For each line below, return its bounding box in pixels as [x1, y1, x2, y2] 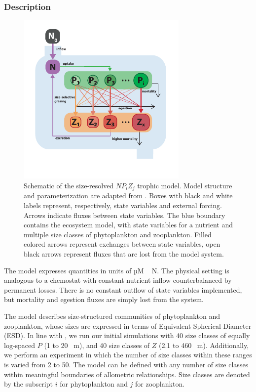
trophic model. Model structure [137, 180, 232, 191]
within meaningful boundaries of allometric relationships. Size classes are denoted [4, 369, 250, 379]
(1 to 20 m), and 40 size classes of [44, 340, 150, 350]
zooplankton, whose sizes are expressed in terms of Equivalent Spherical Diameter [4, 320, 252, 331]
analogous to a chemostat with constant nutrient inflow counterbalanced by [4, 275, 232, 285]
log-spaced [4, 340, 36, 350]
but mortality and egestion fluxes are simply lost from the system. [4, 294, 204, 305]
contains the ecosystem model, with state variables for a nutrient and [24, 219, 233, 230]
